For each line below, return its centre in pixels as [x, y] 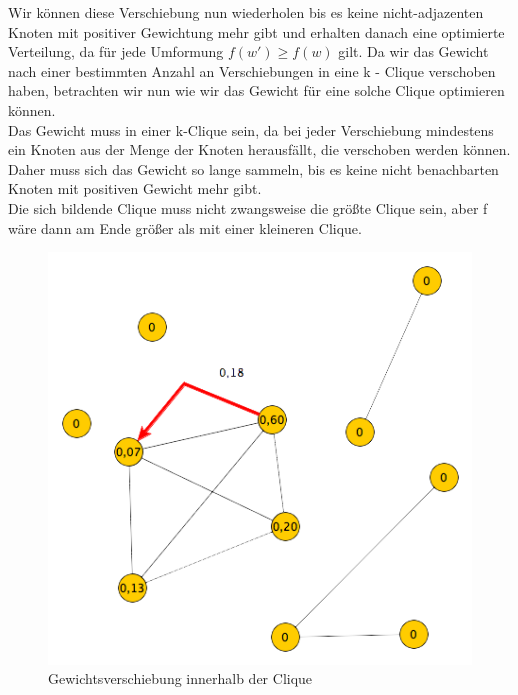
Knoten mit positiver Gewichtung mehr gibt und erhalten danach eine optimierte [256, 31]
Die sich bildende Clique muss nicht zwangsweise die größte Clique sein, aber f [248, 207]
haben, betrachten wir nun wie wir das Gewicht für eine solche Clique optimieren [256, 90]
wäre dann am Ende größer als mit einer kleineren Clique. [185, 227]
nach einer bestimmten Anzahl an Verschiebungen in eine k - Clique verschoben [252, 70]
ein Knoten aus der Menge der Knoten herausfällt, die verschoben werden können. [259, 149]
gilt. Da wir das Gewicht [413, 51]
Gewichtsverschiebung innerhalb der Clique [180, 678]
